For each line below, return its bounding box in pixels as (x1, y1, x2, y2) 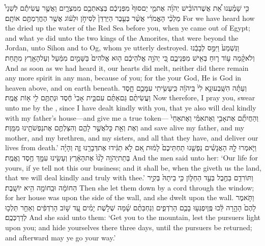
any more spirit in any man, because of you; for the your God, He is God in (5, 72, 242, 83)
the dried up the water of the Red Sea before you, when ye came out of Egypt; (5, 22, 250, 33)
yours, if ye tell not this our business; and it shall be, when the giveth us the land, (5, 162, 261, 173)
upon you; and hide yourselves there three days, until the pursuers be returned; (5, 222, 252, 233)
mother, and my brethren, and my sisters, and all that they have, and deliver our (5, 132, 258, 143)
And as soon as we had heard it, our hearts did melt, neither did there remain (5, 62, 249, 73)
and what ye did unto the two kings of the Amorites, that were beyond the (5, 32, 239, 43)
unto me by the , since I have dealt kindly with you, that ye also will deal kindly (5, 102, 256, 113)
